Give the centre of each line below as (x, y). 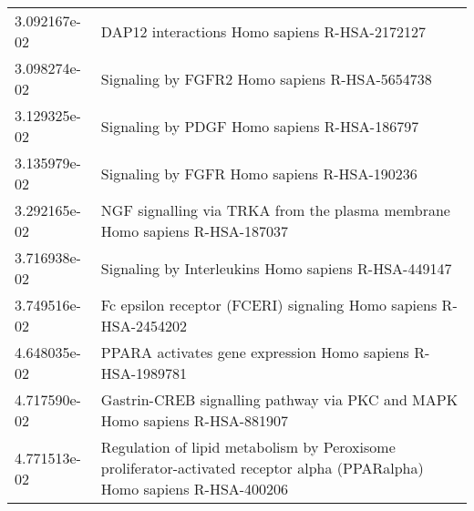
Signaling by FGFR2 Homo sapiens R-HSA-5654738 (266, 78)
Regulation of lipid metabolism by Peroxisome (248, 447)
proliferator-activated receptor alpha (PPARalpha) (262, 468)
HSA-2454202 (144, 326)
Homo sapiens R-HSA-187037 (195, 231)
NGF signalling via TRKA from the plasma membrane (275, 210)
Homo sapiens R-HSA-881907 (195, 420)
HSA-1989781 (144, 373)
